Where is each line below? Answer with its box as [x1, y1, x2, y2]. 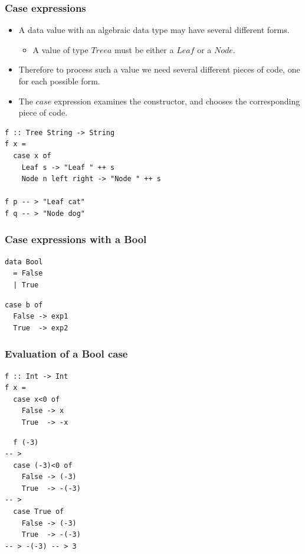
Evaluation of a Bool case [5, 346, 128, 361]
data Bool [5, 257, 43, 266]
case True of [13, 507, 64, 516]
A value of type [32, 43, 88, 55]
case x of [13, 151, 51, 160]
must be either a [114, 43, 174, 55]
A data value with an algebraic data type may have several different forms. [18, 24, 290, 36]
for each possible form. [18, 75, 100, 87]
